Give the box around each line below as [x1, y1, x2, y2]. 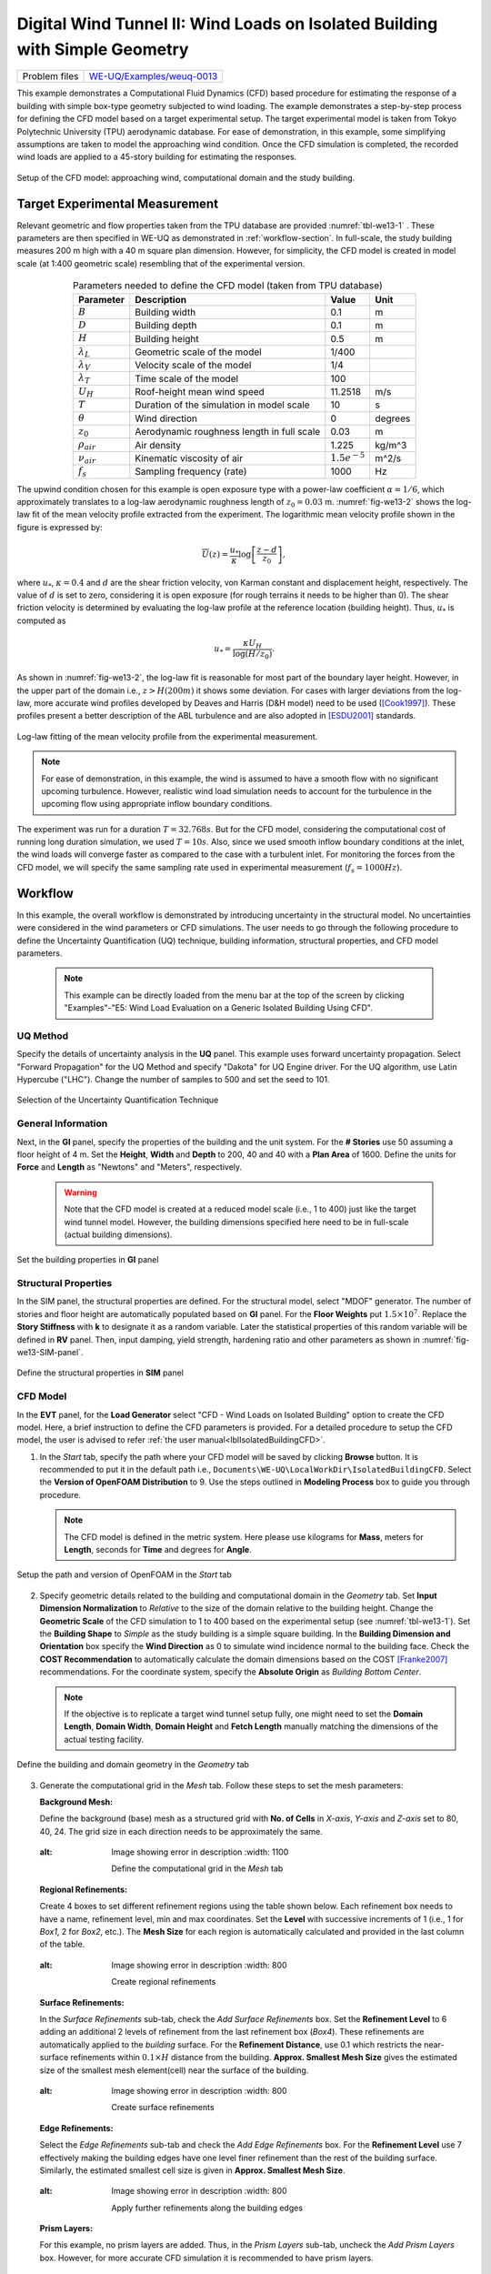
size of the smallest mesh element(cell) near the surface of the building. [39, 2065, 309, 2076]
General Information [16, 1117, 108, 1130]
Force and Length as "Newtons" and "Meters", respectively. [16, 1162, 243, 1172]
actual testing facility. [64, 1734, 145, 1745]
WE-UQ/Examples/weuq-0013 [88, 70, 218, 83]
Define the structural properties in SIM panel [16, 1367, 184, 1378]
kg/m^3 [375, 438, 407, 451]
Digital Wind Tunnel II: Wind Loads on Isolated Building [16, 14, 438, 34]
